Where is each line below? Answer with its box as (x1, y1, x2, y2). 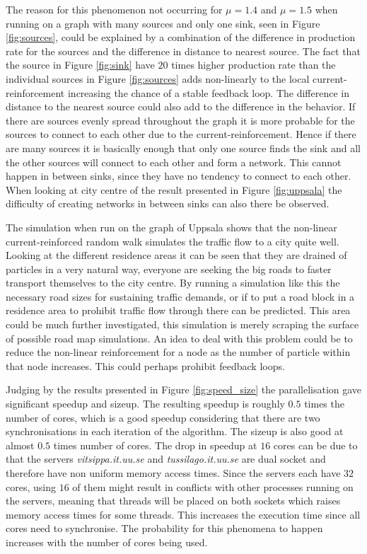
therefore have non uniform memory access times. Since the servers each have (6, 466, 341, 480)
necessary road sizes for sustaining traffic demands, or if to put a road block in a (6, 289, 355, 304)
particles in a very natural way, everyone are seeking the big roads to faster (6, 261, 332, 276)
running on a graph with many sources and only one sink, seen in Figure (6, 16, 320, 30)
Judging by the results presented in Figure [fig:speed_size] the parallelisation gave (6, 382, 362, 397)
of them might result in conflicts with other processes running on (72, 479, 354, 494)
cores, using (6, 479, 56, 494)
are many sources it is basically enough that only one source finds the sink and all (6, 140, 361, 155)
